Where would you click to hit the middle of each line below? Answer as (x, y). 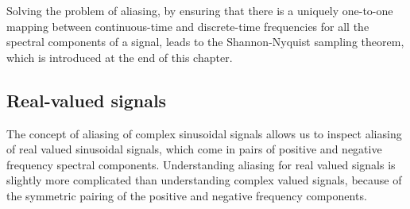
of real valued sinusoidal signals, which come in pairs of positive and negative (194, 149)
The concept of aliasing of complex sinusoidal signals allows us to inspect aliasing (204, 133)
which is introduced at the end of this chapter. (120, 57)
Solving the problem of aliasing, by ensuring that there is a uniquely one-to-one (200, 10)
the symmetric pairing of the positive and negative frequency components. (187, 195)
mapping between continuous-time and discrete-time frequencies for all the (188, 26)
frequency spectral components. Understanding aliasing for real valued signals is (201, 164)
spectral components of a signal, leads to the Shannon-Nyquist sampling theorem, (205, 42)
